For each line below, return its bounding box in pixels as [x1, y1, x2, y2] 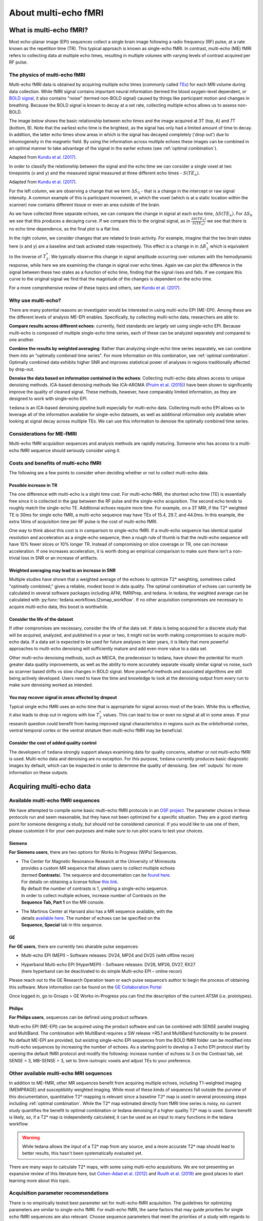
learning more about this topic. [9, 1178, 71, 1183]
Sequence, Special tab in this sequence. [21, 922, 103, 928]
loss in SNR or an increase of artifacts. [21, 555, 98, 561]
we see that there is [207, 218, 247, 224]
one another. [9, 337, 35, 343]
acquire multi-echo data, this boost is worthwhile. [9, 604, 109, 610]
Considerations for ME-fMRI [9, 430, 77, 437]
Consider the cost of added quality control [9, 740, 97, 746]
